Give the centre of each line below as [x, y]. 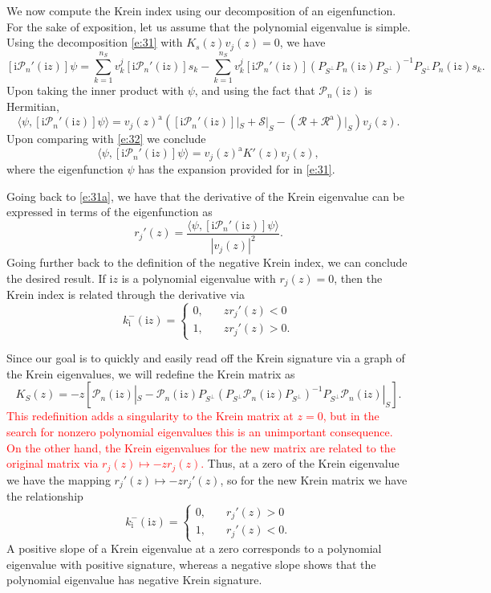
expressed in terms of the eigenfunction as [110, 212]
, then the [358, 278]
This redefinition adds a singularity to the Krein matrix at [150, 416]
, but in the [351, 416]
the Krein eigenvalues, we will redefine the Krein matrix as [151, 373]
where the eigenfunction [65, 168]
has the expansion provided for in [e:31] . [237, 168]
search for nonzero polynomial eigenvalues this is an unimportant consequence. [200, 431]
